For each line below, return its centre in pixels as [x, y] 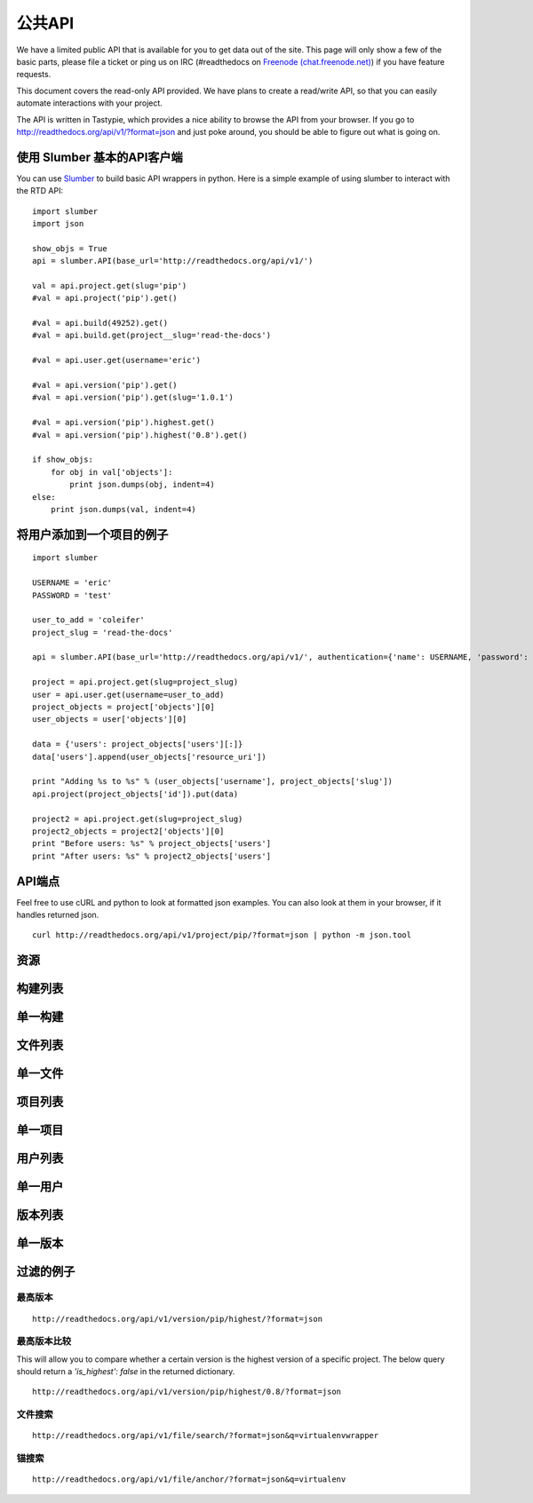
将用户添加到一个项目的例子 [92, 534]
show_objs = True [70, 248]
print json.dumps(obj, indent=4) [142, 485]
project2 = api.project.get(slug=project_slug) [138, 819]
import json [58, 223]
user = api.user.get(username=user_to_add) [128, 694]
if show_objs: [63, 460]
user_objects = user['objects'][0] [110, 720]
